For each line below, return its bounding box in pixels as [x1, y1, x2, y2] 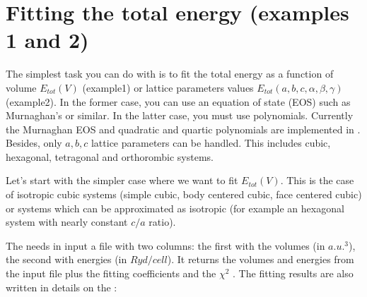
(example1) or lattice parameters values [82, 80, 254, 95]
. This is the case [280, 173, 354, 188]
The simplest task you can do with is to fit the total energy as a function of [6, 66, 334, 81]
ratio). [148, 214, 176, 229]
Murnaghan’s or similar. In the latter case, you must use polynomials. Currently [6, 108, 354, 123]
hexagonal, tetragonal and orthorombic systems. [6, 149, 214, 164]
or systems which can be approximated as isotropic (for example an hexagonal [6, 200, 344, 215]
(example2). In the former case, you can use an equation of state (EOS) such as [6, 94, 351, 109]
